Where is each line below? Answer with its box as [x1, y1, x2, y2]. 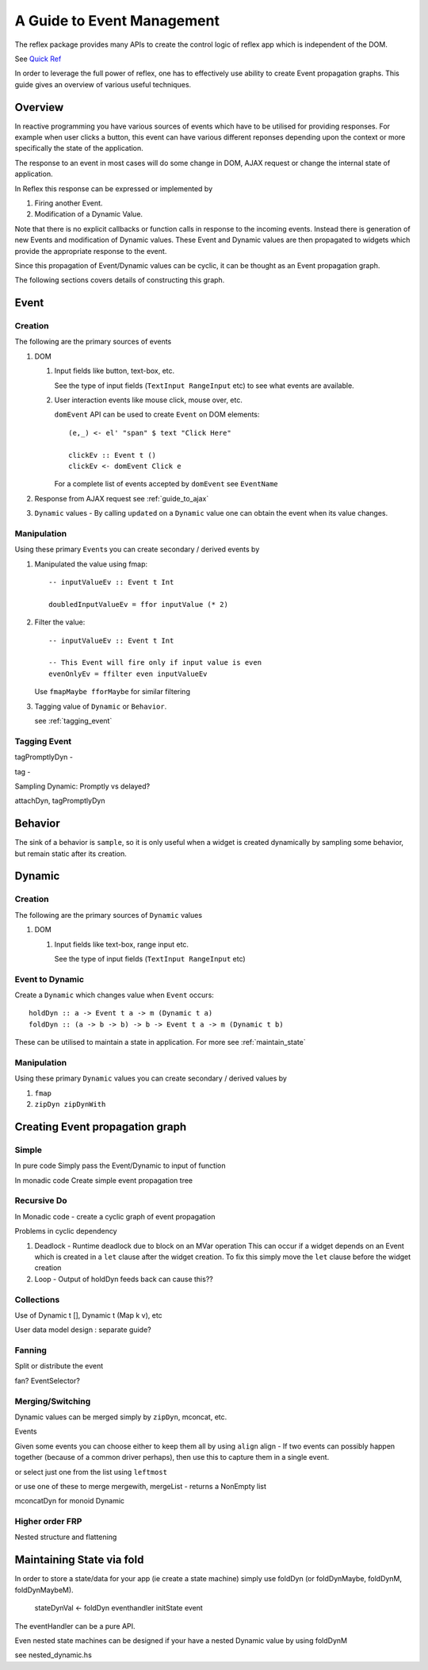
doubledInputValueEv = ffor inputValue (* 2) [48, 600, 229, 608]
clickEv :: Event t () [68, 451, 157, 459]
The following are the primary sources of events [14, 337, 172, 347]
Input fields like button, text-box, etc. [54, 366, 175, 376]
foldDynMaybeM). [14, 1585, 75, 1595]
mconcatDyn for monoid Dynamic [14, 1496, 125, 1506]
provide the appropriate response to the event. [14, 246, 167, 255]
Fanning [14, 1345, 48, 1356]
